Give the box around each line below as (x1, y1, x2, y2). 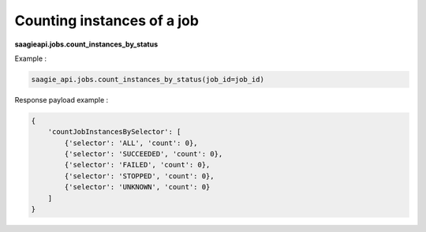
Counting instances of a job (14, 12, 199, 29)
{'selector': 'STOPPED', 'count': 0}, (64, 171, 215, 181)
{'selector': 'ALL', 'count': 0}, (64, 138, 198, 148)
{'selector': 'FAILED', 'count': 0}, (64, 160, 211, 170)
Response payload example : (14, 95, 109, 104)
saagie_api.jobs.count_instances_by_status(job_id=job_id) (31, 75, 264, 84)
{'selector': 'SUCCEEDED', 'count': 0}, (64, 150, 223, 159)
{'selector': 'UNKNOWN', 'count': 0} (64, 182, 211, 192)
